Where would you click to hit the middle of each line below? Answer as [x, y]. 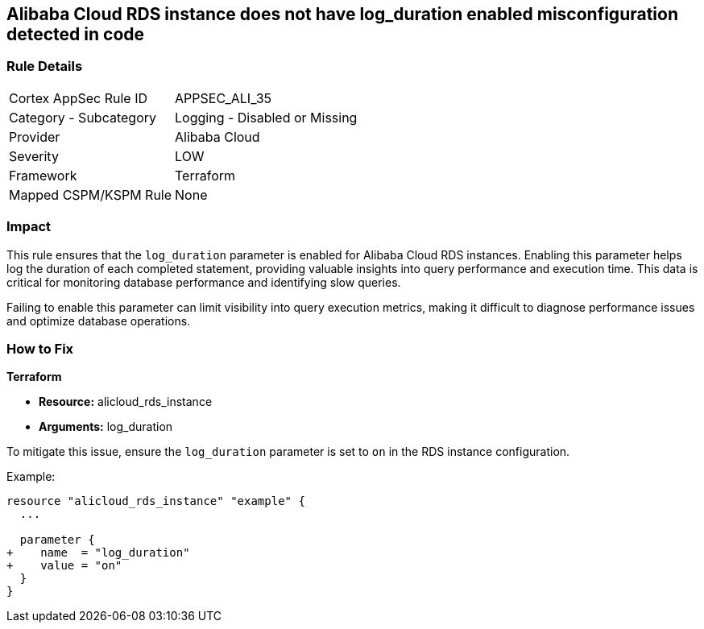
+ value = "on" [64, 566]
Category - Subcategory [83, 117]
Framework [43, 175]
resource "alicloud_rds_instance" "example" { [156, 501]
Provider [35, 137]
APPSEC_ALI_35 [224, 98]
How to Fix [40, 348]
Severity [34, 156]
